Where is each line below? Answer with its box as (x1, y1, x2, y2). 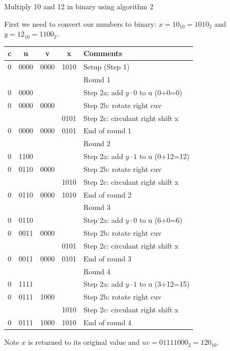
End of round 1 (83, 125, 132, 136)
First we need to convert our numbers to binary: (4, 18, 156, 29)
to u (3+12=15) (139, 278, 190, 289)
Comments (83, 48, 122, 59)
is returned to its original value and (28, 337, 140, 347)
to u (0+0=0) (139, 86, 183, 97)
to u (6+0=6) (139, 215, 183, 225)
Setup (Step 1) (83, 61, 130, 72)
